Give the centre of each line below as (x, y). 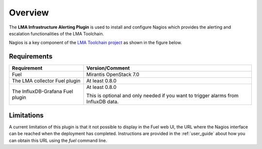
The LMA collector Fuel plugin (46, 81)
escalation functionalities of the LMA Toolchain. (57, 33)
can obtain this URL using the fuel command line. (58, 140)
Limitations (26, 115)
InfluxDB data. (103, 102)
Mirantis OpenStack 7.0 (113, 74)
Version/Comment (108, 68)
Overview (29, 13)
